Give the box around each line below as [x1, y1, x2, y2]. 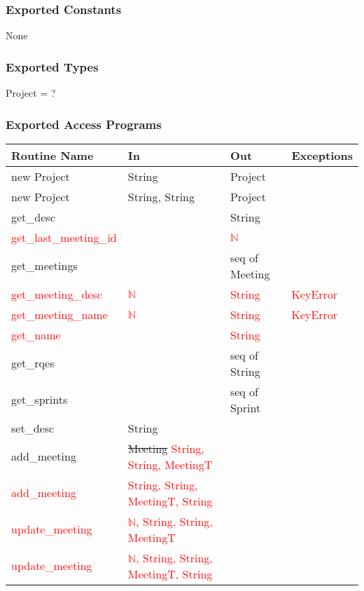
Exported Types [6, 57, 99, 75]
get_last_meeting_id [11, 229, 117, 245]
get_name [11, 326, 61, 343]
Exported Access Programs [6, 115, 162, 133]
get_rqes [11, 355, 55, 372]
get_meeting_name [11, 306, 108, 322]
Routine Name [11, 147, 94, 163]
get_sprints [11, 391, 68, 408]
